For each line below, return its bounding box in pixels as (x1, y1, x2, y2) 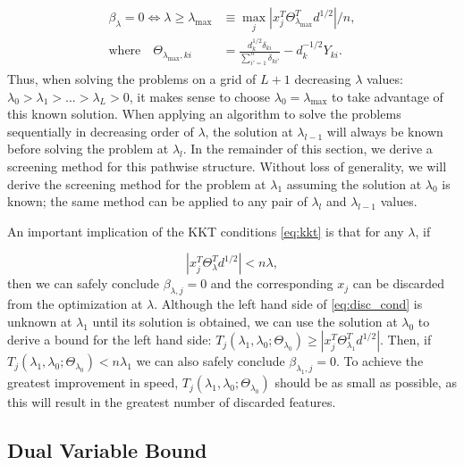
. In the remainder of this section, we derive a (182, 139, 433, 158)
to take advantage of (332, 87, 443, 105)
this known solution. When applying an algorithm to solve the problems (7, 104, 401, 123)
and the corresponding (210, 274, 333, 293)
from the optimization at (7, 295, 143, 313)
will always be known (326, 121, 443, 140)
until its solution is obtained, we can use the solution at (92, 311, 398, 330)
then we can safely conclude (7, 274, 160, 293)
